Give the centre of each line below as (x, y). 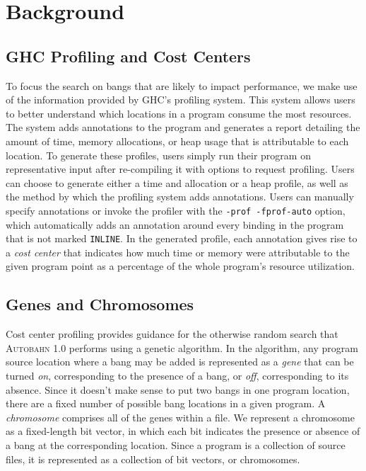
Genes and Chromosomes (100, 304)
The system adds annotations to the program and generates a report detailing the (183, 127)
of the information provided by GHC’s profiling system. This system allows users (181, 100)
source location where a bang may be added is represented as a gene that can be (180, 362)
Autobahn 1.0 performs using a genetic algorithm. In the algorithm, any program (182, 347)
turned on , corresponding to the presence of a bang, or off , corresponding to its (177, 375)
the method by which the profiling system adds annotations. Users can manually (180, 197)
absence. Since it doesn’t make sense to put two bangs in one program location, (178, 389)
